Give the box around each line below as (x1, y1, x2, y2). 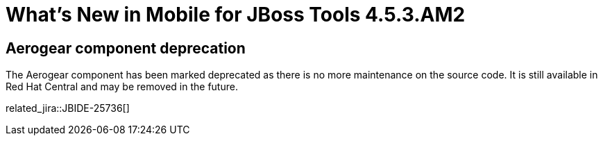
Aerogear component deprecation (6, 39, 246, 57)
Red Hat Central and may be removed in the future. (6, 81, 238, 93)
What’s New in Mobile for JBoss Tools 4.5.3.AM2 (6, 3, 466, 26)
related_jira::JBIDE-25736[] (6, 102, 130, 115)
